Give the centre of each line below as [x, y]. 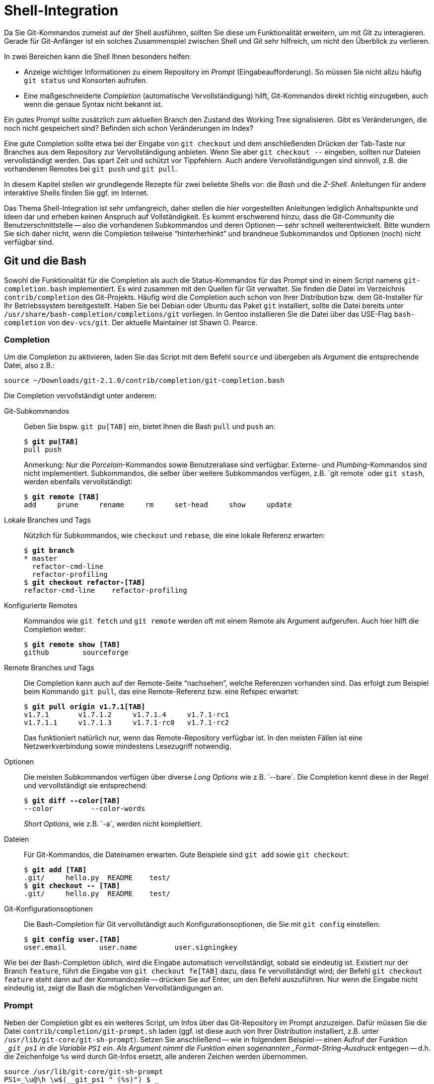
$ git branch [49, 551]
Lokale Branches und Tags [47, 520]
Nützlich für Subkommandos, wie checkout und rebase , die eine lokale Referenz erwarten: [175, 536]
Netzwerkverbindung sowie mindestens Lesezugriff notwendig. [128, 746]
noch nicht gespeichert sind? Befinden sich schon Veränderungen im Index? [129, 128]
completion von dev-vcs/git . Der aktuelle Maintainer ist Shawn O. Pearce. [131, 322]
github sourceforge [76, 653]
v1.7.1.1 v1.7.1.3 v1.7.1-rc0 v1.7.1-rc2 [127, 723]
